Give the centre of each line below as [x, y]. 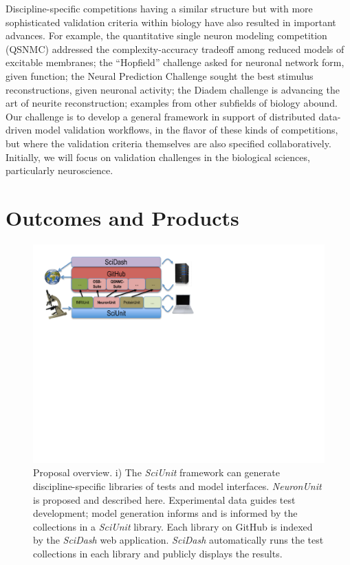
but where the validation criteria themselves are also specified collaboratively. [168, 143]
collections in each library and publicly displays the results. [158, 553]
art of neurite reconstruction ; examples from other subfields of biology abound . [172, 103]
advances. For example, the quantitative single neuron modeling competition [166, 35]
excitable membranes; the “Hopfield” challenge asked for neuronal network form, [175, 62]
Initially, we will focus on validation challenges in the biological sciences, [158, 157]
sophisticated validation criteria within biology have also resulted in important [171, 22]
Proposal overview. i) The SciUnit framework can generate [156, 472]
